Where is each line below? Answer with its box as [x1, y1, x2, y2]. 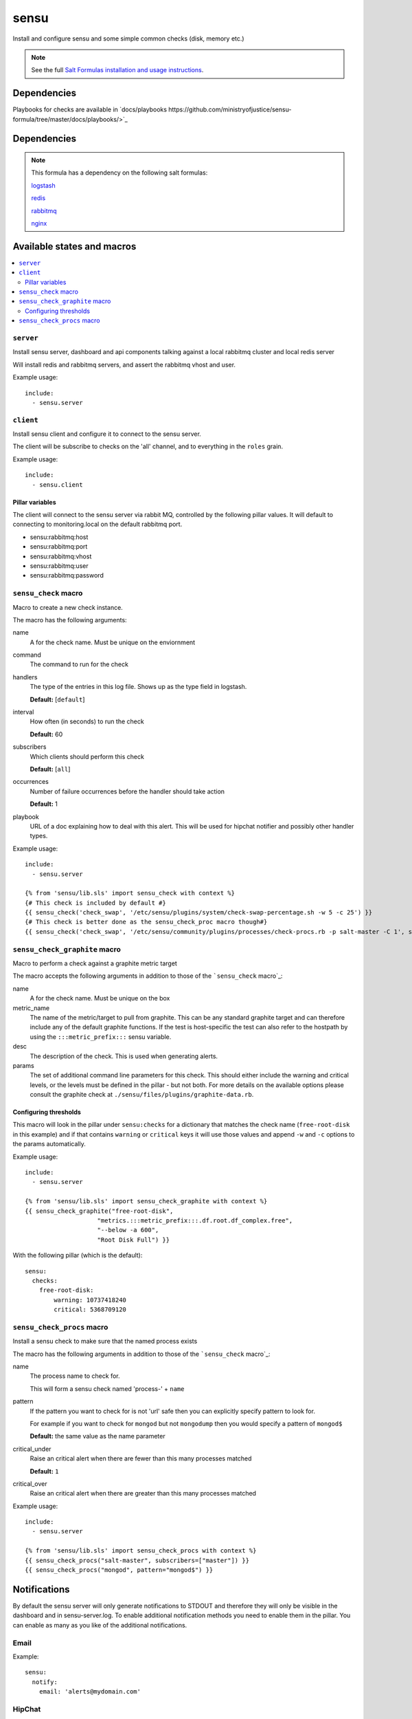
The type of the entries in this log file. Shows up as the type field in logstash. [30, 683, 247, 691]
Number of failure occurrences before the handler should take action [30, 787, 225, 796]
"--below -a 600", [97, 1226, 159, 1234]
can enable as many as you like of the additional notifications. [12, 1621, 187, 1629]
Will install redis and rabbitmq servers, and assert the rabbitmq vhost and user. [12, 360, 236, 369]
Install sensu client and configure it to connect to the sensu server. [12, 430, 202, 438]
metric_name [12, 1004, 50, 1012]
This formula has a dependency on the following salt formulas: [31, 168, 208, 177]
